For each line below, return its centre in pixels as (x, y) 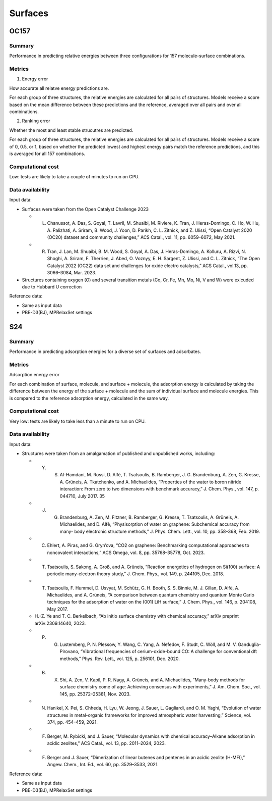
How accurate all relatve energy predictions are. (59, 88)
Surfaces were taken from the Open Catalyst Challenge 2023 (85, 209)
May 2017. (57, 609)
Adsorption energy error (35, 375)
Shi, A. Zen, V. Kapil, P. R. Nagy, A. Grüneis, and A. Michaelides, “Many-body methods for (152, 680)
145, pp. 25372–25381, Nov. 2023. (95, 694)
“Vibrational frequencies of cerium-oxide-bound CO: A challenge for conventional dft (168, 652)
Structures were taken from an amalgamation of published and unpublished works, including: (118, 454)
